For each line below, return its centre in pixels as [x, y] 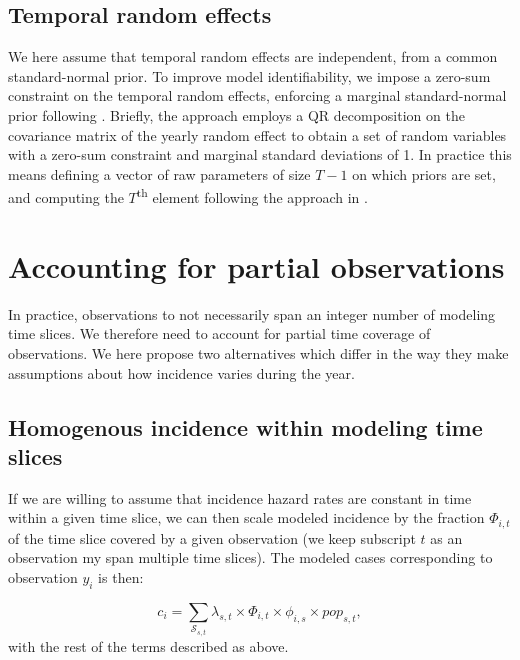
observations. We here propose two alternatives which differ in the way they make [258, 352]
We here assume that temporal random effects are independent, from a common [253, 56]
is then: [121, 576]
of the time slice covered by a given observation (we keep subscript [212, 537]
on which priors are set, [424, 173]
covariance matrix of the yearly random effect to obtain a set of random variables [257, 134]
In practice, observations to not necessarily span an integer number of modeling [252, 313]
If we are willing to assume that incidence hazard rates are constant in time [240, 497]
